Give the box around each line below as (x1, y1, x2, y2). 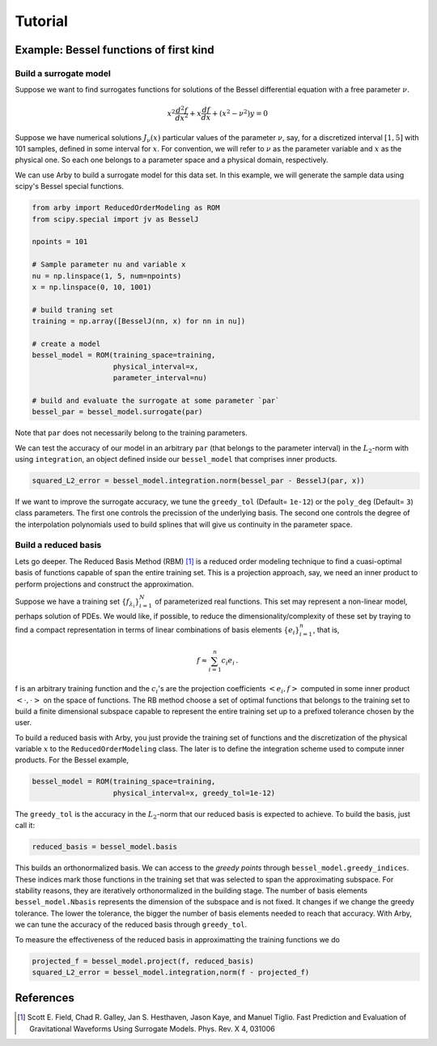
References (15, 991, 74, 1005)
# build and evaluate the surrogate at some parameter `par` (32, 395, 280, 405)
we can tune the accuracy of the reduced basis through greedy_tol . (15, 920, 248, 929)
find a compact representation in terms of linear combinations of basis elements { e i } (15, 625, 300, 636)
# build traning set (32, 305, 113, 314)
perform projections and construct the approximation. (15, 579, 194, 589)
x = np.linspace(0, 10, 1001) (32, 282, 152, 292)
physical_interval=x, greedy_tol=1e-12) (112, 788, 276, 797)
